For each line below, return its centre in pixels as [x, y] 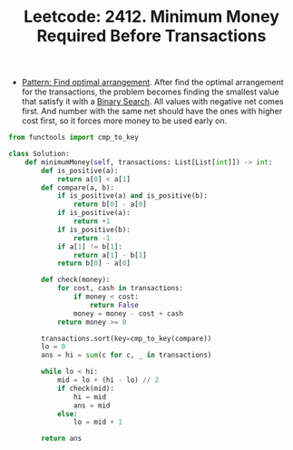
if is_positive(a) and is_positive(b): [132, 196]
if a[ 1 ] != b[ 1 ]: [90, 247]
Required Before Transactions [151, 36]
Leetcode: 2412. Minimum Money [151, 17]
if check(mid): [86, 388]
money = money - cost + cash [128, 313]
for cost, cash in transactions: [120, 289]
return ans [62, 439]
